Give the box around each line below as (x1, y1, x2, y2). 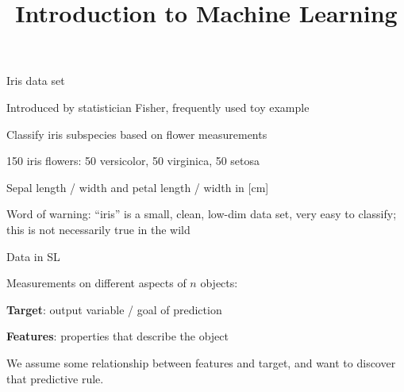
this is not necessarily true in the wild (6, 221, 190, 237)
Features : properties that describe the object (6, 328, 229, 344)
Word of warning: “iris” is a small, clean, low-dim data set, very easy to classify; (6, 206, 397, 222)
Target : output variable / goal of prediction (6, 301, 222, 317)
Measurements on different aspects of (6, 275, 187, 291)
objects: (200, 275, 238, 291)
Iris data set (6, 72, 65, 89)
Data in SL (6, 248, 60, 264)
